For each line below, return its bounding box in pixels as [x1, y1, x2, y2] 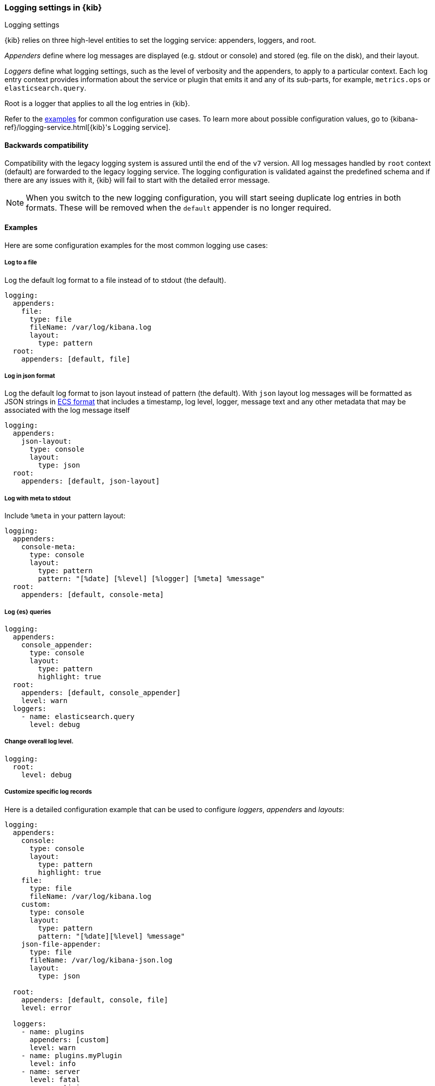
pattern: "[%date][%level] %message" [38, 932, 185, 940]
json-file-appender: [21, 940, 101, 948]
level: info [29, 1059, 76, 1068]
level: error [21, 1003, 72, 1012]
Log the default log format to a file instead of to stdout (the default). [4, 275, 226, 284]
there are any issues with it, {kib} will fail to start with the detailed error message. [4, 175, 270, 184]
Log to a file [4, 259, 37, 266]
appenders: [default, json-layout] [21, 477, 160, 485]
